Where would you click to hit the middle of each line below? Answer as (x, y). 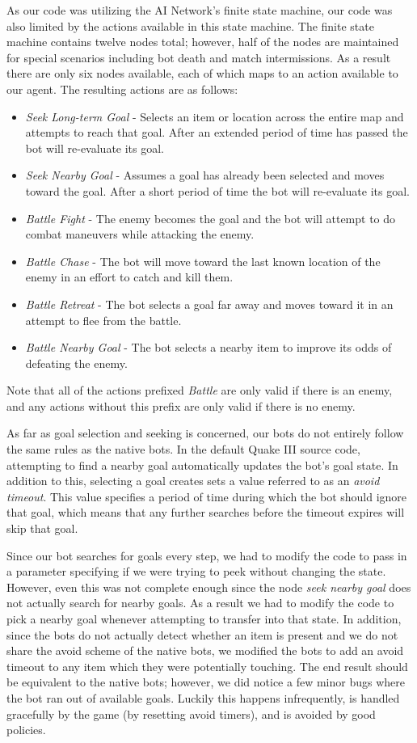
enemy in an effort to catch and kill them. (129, 277)
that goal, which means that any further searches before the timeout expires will (206, 512)
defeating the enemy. (76, 363)
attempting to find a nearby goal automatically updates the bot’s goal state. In (202, 464)
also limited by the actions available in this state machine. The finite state (190, 25)
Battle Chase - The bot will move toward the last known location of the (203, 261)
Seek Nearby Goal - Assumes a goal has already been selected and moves (205, 175)
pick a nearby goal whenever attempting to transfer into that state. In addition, (204, 618)
